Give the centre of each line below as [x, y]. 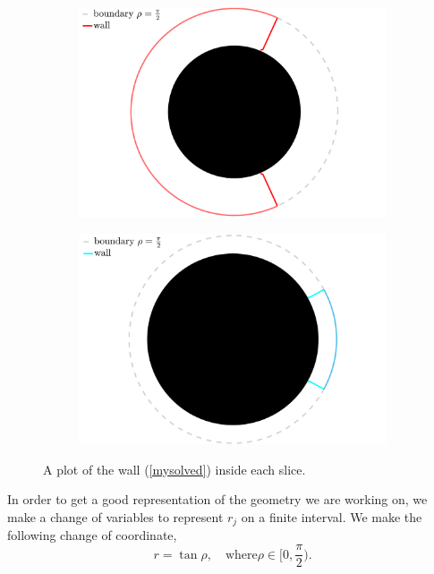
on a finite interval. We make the [332, 517]
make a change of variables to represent [115, 517]
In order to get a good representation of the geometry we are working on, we [217, 499]
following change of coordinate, [92, 535]
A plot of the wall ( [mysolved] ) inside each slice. [174, 469]
